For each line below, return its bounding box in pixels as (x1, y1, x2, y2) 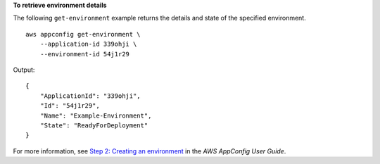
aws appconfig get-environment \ (25, 30, 141, 38)
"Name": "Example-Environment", (39, 111, 152, 120)
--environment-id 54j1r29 (39, 50, 130, 58)
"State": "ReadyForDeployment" (39, 121, 148, 130)
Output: (13, 65, 35, 74)
